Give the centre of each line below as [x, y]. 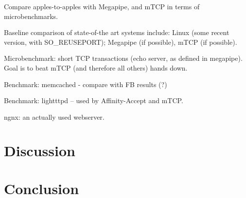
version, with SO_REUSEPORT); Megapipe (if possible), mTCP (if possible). [121, 42]
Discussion [40, 150]
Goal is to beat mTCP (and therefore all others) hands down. [96, 67]
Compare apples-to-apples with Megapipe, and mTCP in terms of [102, 6]
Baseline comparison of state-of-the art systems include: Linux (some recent [117, 32]
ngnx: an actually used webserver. [54, 117]
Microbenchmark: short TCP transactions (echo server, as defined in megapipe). [123, 58]
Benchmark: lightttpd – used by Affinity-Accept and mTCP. [94, 100]
